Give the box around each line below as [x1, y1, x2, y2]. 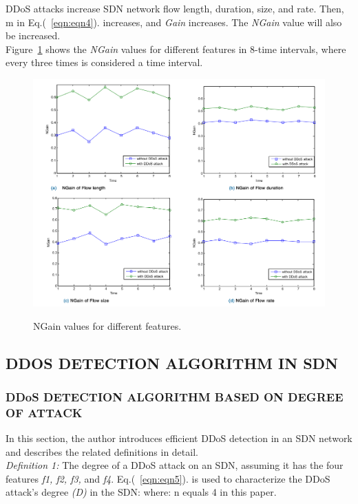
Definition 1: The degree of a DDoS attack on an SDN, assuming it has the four [6, 458, 344, 472]
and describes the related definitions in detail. [6, 444, 198, 459]
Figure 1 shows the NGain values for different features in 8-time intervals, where [6, 41, 346, 56]
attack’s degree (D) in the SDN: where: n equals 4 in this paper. [6, 485, 277, 499]
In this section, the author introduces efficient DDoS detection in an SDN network [6, 431, 352, 445]
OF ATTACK [6, 403, 83, 421]
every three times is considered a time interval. [6, 55, 203, 70]
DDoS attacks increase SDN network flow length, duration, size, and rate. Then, [6, 1, 344, 15]
